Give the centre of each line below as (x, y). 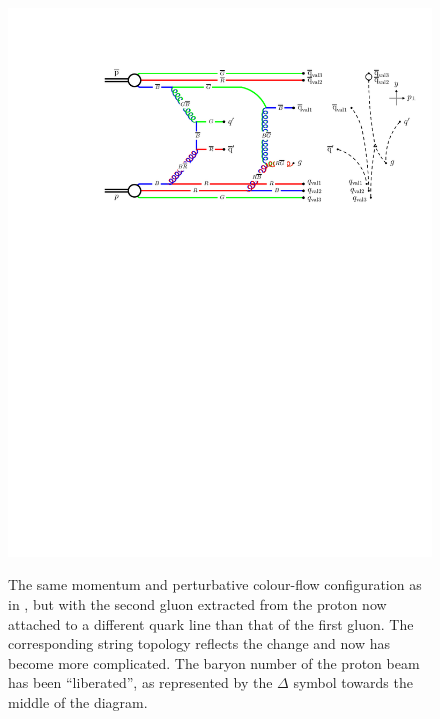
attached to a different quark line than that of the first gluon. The (211, 623)
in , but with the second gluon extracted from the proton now (197, 604)
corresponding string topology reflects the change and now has (199, 643)
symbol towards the (353, 682)
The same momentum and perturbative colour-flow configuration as (215, 584)
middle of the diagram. (78, 702)
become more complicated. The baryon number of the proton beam (214, 662)
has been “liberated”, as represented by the (140, 682)
